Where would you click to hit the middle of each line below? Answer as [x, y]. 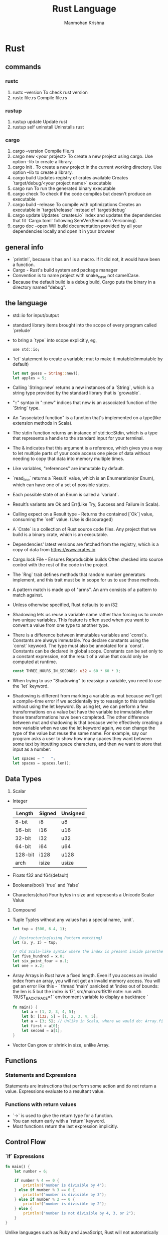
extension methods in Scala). [42, 423]
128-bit [25, 855]
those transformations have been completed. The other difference [81, 717]
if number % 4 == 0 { [37, 1181]
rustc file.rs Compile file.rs [40, 97]
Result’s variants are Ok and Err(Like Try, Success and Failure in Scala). [86, 504]
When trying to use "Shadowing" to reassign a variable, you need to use [87, 681]
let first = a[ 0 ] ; [41, 1026]
